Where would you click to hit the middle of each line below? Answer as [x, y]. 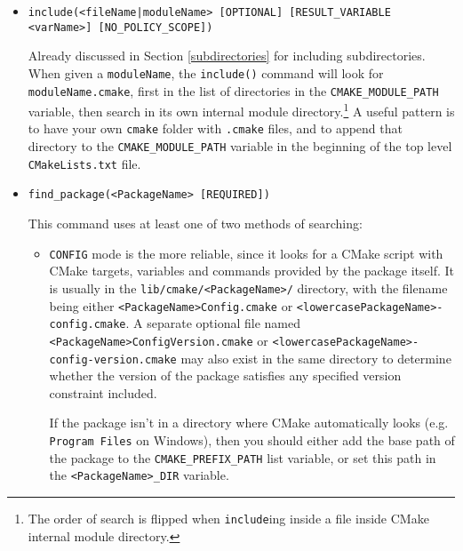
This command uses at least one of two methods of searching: [195, 224]
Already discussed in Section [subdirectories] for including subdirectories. [227, 56]
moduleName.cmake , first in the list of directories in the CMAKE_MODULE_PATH [233, 90]
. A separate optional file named [213, 323]
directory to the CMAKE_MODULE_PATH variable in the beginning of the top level [240, 146]
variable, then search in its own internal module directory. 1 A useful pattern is [241, 110]
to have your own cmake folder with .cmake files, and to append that [215, 128]
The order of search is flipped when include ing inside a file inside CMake [228, 518]
